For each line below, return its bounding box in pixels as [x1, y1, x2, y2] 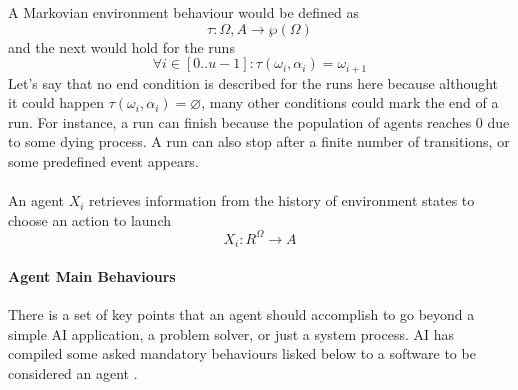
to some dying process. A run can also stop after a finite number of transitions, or [8, 131, 510, 152]
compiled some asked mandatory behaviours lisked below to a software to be [8, 343, 476, 364]
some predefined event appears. [8, 151, 199, 172]
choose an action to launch [8, 209, 172, 230]
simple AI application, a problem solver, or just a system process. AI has [8, 323, 455, 344]
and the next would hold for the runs [8, 36, 235, 57]
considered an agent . [8, 362, 138, 383]
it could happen [8, 92, 105, 113]
